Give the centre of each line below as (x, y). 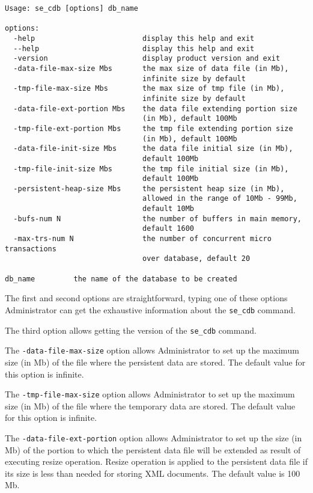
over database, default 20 (196, 259)
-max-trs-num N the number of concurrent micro (142, 239)
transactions (31, 249)
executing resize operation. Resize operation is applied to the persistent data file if (156, 461)
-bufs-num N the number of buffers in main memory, (157, 219)
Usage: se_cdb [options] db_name (71, 8)
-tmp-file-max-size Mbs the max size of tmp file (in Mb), (149, 89)
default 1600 (168, 229)
